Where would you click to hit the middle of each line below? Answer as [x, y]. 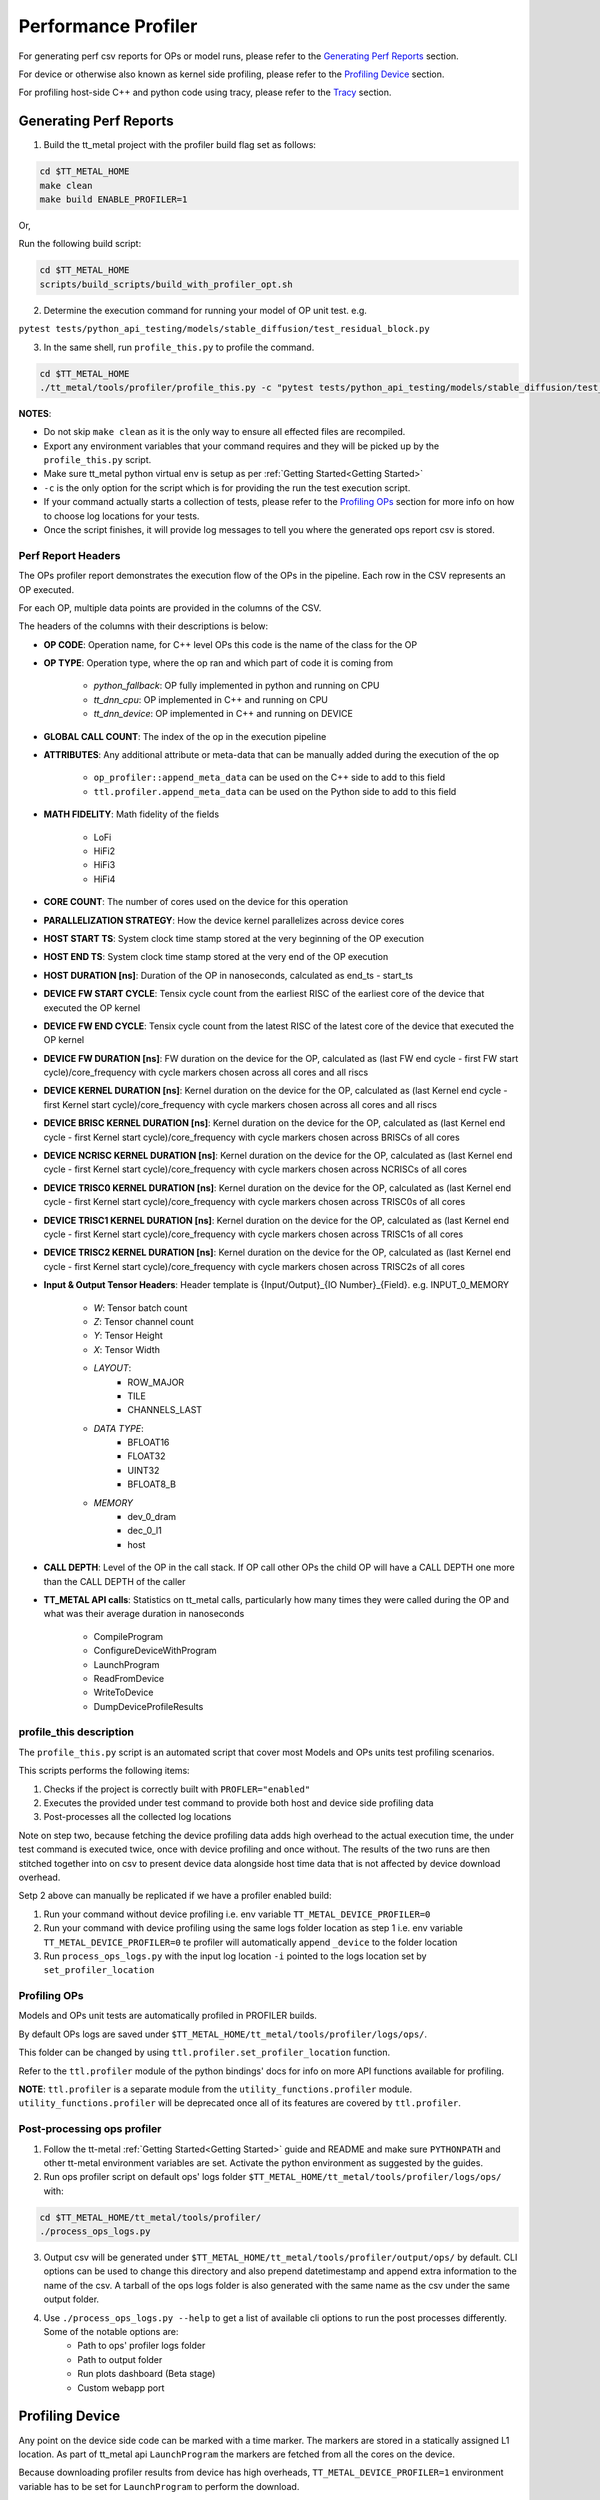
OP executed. [46, 589]
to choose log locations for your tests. [121, 516]
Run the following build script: [80, 244]
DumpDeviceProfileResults [148, 1706]
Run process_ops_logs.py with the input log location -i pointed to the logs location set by [235, 1956]
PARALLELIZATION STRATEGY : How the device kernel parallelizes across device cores [224, 920]
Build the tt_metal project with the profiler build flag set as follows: [180, 145]
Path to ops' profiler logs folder [141, 2346]
